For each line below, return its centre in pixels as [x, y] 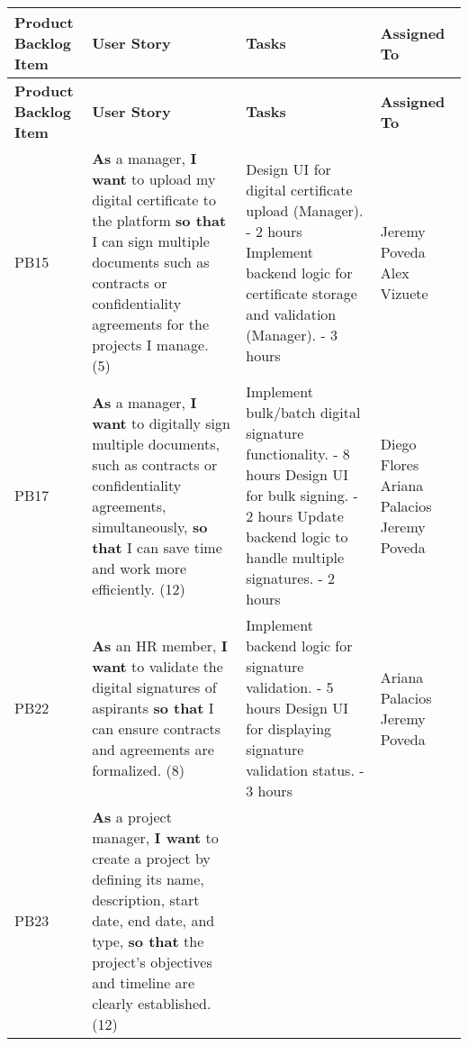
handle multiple [295, 557]
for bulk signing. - [302, 495]
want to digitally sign [161, 423]
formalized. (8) [138, 770]
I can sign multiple [151, 241]
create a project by [151, 858]
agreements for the [151, 324]
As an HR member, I [160, 646]
